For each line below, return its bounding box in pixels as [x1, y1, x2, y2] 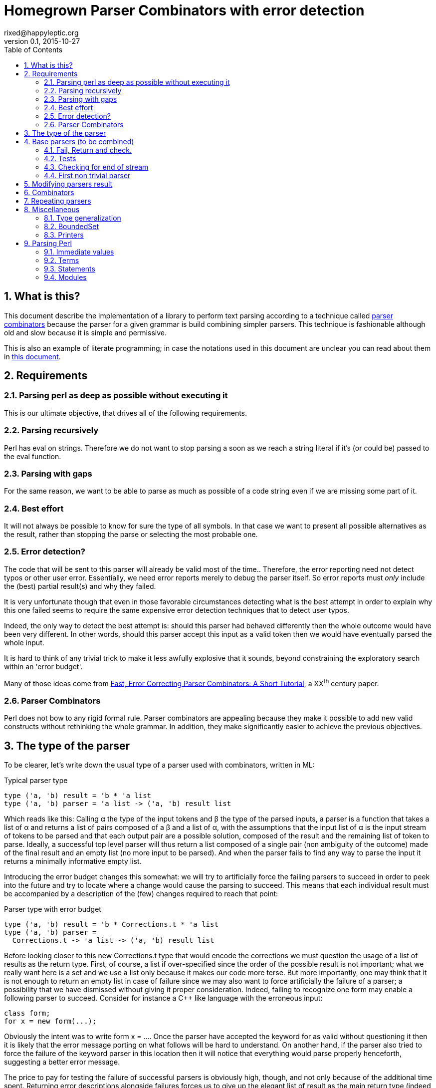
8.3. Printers [44, 230, 84, 239]
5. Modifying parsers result [24, 179, 113, 188]
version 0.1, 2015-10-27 [4, 36, 80, 45]
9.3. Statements [44, 264, 95, 273]
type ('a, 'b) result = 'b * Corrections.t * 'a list [4, 920, 218, 929]
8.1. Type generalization [44, 213, 121, 222]
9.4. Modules [44, 272, 87, 281]
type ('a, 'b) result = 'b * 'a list [4, 792, 152, 800]
